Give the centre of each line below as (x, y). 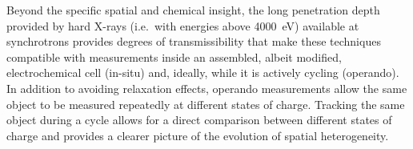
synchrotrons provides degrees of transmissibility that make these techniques (194, 41)
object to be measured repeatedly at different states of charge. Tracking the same (206, 104)
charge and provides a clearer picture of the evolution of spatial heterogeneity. (198, 135)
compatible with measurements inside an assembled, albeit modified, (174, 56)
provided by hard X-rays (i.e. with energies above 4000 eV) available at (183, 25)
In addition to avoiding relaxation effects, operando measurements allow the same (207, 88)
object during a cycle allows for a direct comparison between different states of (199, 120)
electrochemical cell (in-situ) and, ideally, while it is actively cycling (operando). (203, 72)
